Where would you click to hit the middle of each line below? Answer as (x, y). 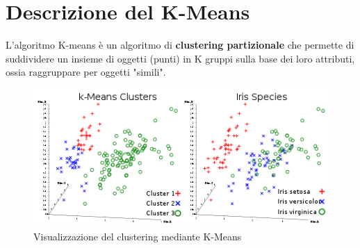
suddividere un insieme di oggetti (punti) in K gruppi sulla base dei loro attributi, (180, 58)
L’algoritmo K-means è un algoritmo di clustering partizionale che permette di (180, 45)
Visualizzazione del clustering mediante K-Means (138, 237)
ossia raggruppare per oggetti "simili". (86, 72)
